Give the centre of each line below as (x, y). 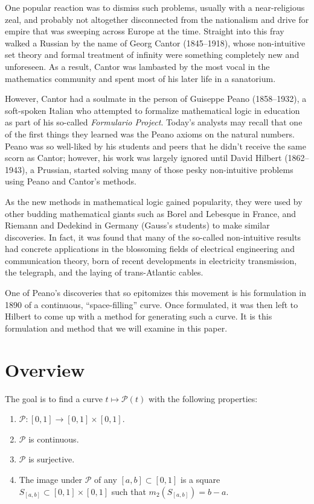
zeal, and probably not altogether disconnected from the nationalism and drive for (157, 19)
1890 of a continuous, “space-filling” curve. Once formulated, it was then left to (152, 304)
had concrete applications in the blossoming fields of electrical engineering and (150, 249)
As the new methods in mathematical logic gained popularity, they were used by (154, 201)
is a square (200, 479)
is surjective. (52, 459)
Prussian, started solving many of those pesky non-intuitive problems (165, 169)
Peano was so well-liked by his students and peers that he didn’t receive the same (155, 146)
